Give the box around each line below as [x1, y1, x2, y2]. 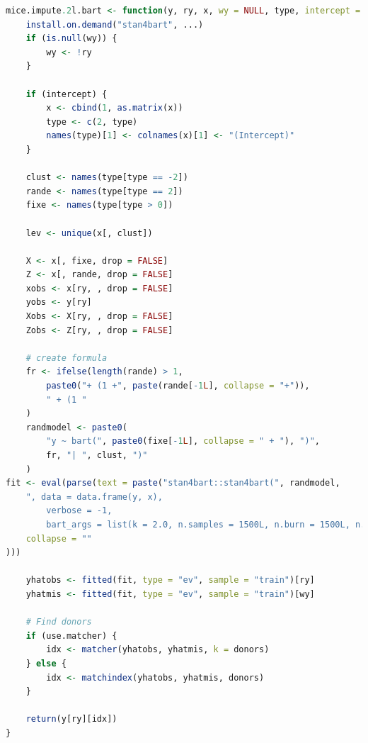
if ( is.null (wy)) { [25, 33, 117, 44]
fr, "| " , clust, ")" [46, 450, 148, 460]
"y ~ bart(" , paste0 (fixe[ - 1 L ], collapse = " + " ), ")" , [46, 436, 320, 447]
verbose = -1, [46, 505, 113, 516]
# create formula [25, 352, 108, 363]
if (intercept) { [25, 89, 108, 99]
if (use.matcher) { [25, 630, 117, 641]
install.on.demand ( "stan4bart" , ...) [25, 19, 204, 30]
